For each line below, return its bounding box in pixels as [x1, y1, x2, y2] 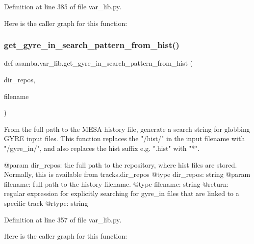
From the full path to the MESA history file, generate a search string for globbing [4, 123, 250, 134]
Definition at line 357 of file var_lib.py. [4, 214, 122, 224]
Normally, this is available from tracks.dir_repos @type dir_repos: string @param [4, 169, 251, 179]
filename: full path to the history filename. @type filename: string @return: [4, 178, 229, 189]
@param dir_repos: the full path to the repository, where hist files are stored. [4, 159, 237, 170]
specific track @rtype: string [4, 197, 88, 208]
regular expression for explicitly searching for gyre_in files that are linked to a [4, 188, 239, 198]
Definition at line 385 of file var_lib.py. [4, 1, 122, 11]
